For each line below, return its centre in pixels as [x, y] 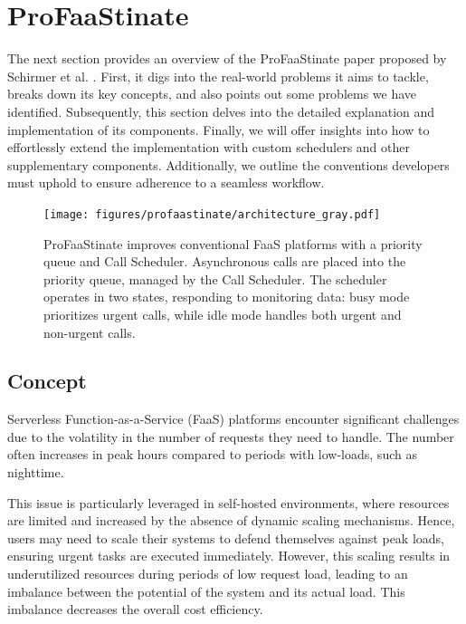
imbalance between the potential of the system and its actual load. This [206, 591]
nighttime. [36, 472]
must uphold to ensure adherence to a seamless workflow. [166, 182]
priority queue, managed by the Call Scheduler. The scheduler [215, 278]
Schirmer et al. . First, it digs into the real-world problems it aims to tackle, [218, 76]
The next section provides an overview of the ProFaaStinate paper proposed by [227, 58]
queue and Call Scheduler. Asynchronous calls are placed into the [225, 261]
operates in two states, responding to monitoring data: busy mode [227, 297]
